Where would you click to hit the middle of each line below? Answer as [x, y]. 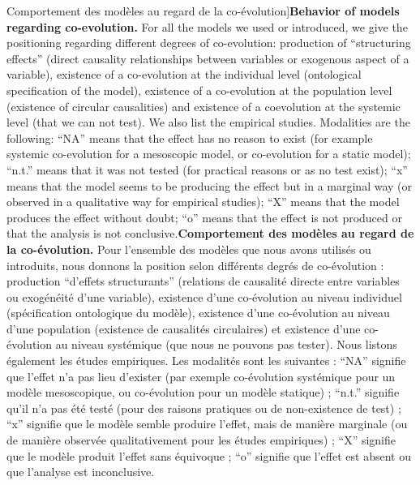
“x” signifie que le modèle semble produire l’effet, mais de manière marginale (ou [207, 424]
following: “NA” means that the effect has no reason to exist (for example [190, 137]
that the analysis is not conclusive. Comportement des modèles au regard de [210, 233]
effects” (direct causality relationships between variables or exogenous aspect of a [208, 58]
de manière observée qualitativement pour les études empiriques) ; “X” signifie [201, 440]
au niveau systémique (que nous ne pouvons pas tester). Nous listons [226, 344]
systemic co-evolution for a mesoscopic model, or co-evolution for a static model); [209, 154]
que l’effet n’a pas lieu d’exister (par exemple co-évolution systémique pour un [201, 376]
